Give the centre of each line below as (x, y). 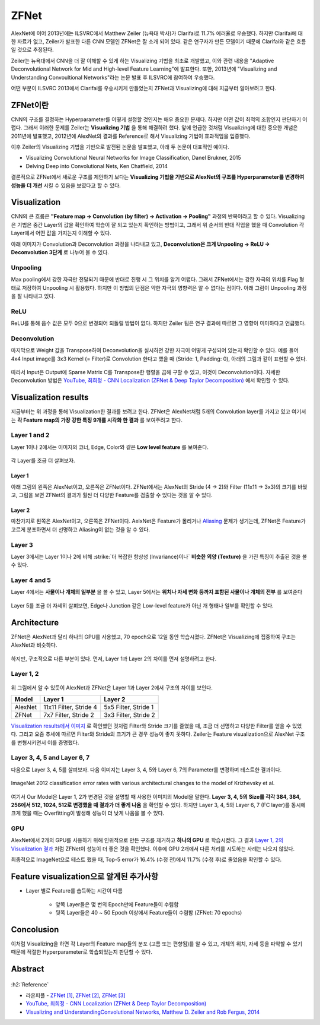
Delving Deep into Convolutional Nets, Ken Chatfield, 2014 (97, 166)
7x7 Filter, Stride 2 (69, 714)
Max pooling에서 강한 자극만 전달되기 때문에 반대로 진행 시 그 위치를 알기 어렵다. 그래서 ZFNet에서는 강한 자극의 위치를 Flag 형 (158, 280)
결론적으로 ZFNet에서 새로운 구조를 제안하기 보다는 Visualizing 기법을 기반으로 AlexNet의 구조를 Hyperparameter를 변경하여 (158, 177)
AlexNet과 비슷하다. (34, 645)
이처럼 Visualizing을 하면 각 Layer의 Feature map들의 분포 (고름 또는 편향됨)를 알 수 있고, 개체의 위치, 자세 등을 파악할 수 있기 (156, 944)
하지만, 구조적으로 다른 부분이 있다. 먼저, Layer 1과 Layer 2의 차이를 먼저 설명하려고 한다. (114, 659)
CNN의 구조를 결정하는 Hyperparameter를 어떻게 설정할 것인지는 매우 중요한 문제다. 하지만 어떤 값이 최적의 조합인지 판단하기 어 (159, 119)
